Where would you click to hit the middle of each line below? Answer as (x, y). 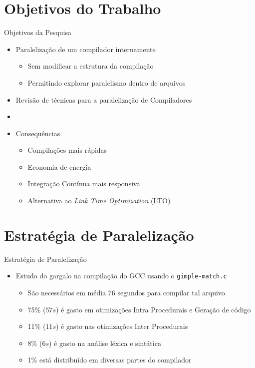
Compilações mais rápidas (67, 150)
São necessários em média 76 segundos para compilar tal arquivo (126, 293)
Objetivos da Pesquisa (38, 32)
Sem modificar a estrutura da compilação (91, 66)
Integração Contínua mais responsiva (84, 183)
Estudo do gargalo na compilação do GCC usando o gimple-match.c (121, 276)
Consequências (38, 133)
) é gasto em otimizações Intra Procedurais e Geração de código (153, 309)
